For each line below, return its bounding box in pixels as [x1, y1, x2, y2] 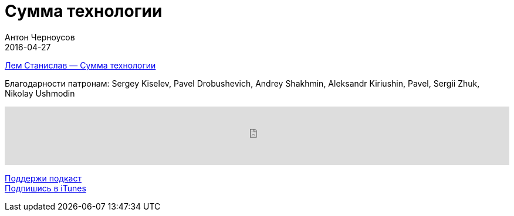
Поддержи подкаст [5, 173, 82, 183]
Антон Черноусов [5, 32, 75, 42]
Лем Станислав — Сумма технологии [5, 60, 156, 70]
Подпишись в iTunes [5, 183, 86, 193]
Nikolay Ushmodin [5, 88, 75, 98]
